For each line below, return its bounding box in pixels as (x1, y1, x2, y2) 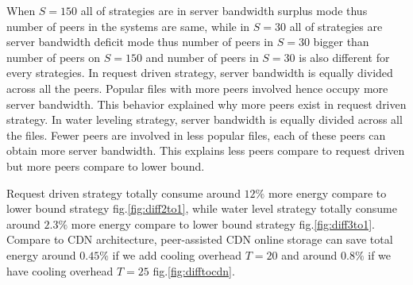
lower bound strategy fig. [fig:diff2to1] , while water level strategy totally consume (6, 200, 397, 217)
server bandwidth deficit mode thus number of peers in (6, 33, 274, 50)
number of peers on (6, 48, 100, 65)
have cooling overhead (6, 262, 114, 279)
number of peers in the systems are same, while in (6, 17, 250, 34)
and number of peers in (145, 48, 259, 65)
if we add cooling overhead (112, 246, 242, 263)
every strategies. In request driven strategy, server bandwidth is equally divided (6, 64, 393, 81)
